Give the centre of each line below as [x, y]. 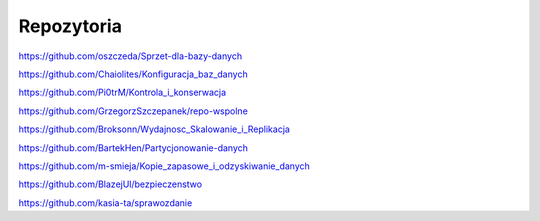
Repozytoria [70, 26]
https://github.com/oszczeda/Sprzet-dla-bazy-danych [130, 56]
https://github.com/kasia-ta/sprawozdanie [105, 202]
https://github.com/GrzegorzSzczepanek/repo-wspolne [133, 111]
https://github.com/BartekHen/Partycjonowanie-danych [133, 147]
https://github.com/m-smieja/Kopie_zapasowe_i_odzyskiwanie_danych [164, 166]
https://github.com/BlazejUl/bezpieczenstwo [110, 184]
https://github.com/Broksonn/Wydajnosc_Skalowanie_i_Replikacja [154, 129]
